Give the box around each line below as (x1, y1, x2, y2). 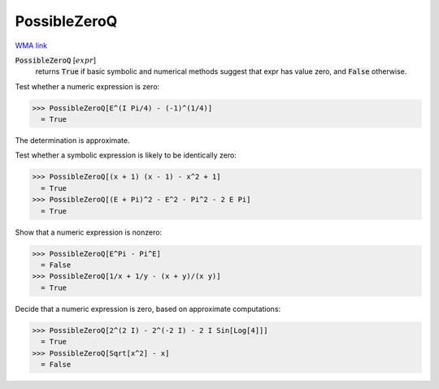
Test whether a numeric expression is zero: (15, 81, 160, 91)
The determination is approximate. (15, 136, 130, 145)
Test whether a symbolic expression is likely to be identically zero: (15, 150, 237, 160)
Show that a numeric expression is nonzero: (15, 227, 163, 237)
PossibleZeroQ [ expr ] (15, 55, 97, 65)
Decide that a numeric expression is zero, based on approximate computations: (15, 304, 281, 313)
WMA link (15, 41, 48, 50)
